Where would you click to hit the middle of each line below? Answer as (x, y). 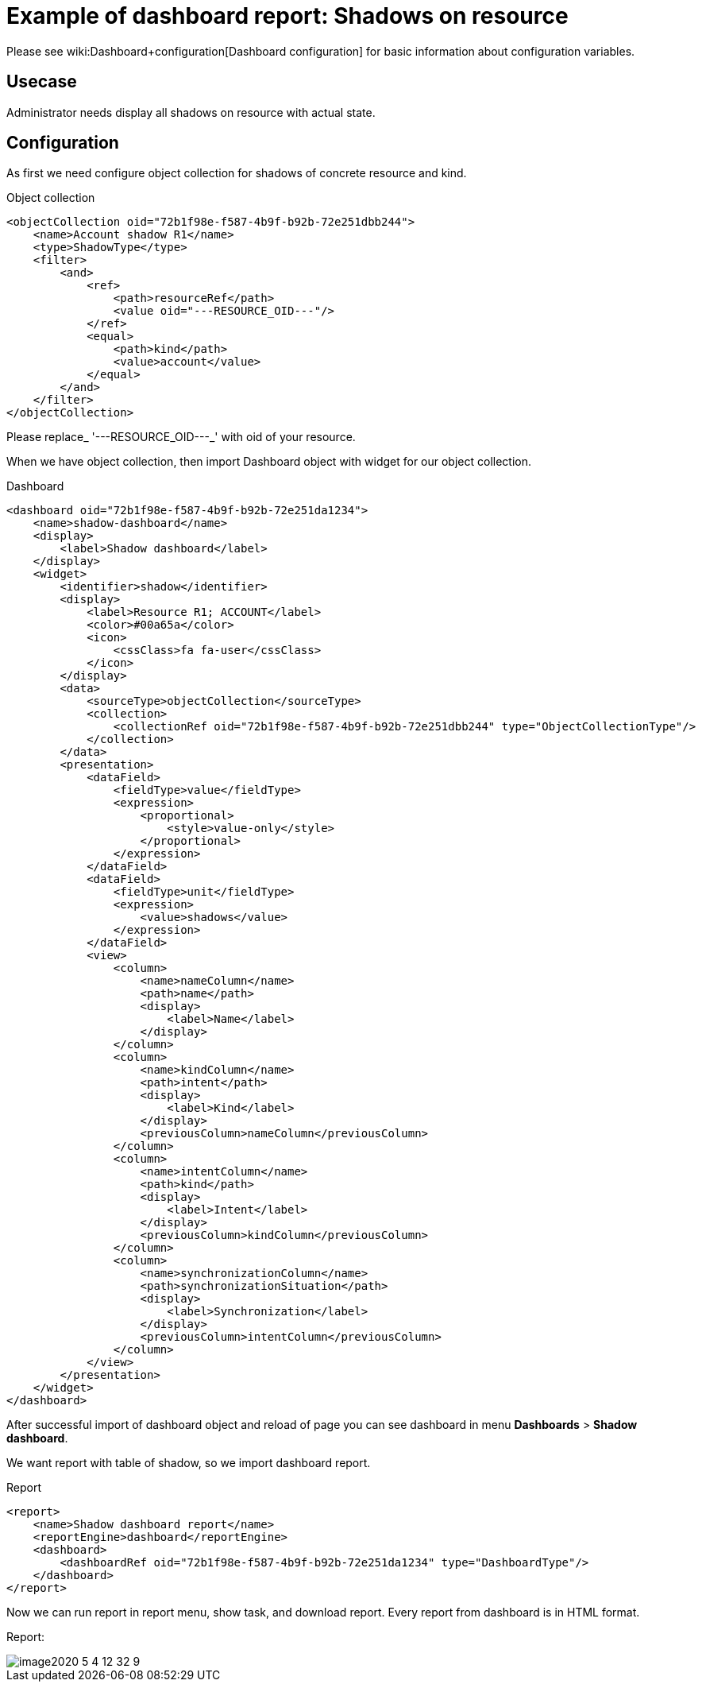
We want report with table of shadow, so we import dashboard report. (189, 1463)
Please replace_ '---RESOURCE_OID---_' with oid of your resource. (181, 437)
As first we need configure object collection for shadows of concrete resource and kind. (237, 173)
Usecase (42, 82)
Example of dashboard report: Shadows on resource (287, 16)
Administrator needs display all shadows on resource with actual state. (191, 112)
